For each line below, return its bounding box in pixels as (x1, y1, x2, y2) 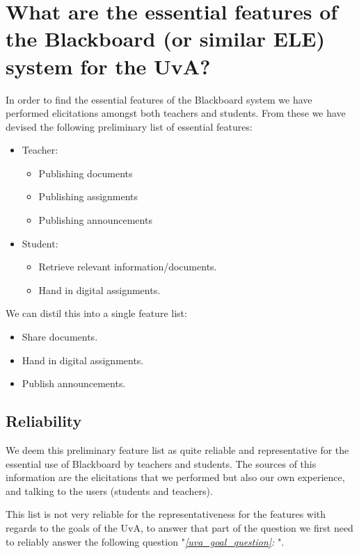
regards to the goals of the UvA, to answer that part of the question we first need (6, 520, 353, 535)
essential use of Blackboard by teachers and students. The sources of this (6, 456, 317, 471)
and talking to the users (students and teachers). (6, 483, 213, 498)
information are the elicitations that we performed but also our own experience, (6, 470, 345, 484)
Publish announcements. (22, 376, 126, 391)
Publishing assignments (38, 189, 138, 204)
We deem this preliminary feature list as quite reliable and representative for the (6, 443, 349, 457)
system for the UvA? (6, 51, 211, 80)
